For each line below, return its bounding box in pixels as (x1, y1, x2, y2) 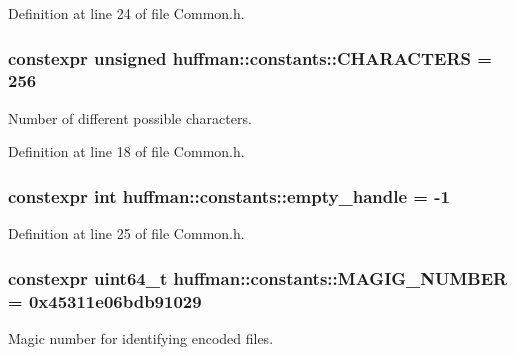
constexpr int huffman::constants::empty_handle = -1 (8, 183, 450, 208)
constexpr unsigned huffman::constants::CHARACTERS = (8, 45, 492, 70)
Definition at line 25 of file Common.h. (8, 223, 245, 244)
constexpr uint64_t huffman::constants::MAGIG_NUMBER (8, 265, 508, 290)
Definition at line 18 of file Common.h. (8, 141, 245, 162)
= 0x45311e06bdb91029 (8, 288, 202, 313)
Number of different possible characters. (8, 107, 252, 128)
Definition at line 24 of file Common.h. (8, 3, 245, 23)
